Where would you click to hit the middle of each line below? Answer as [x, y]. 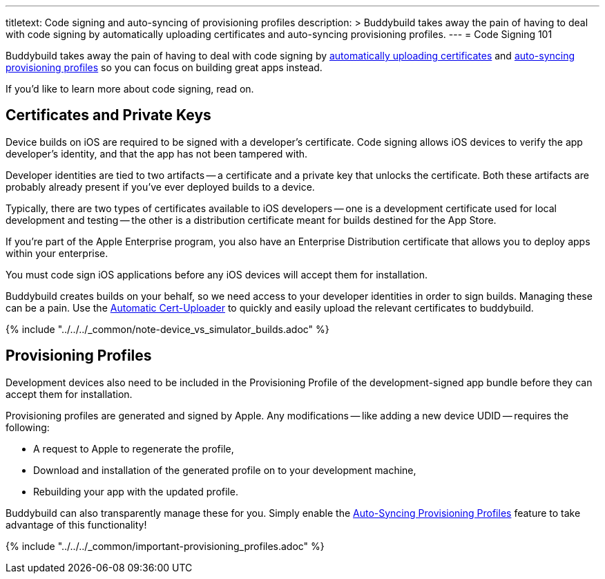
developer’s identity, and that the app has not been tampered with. [157, 153]
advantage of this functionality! [76, 524]
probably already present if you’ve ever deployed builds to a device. [160, 187]
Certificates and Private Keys [108, 115]
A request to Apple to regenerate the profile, [134, 448]
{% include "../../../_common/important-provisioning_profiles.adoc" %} [165, 546]
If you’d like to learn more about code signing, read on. [130, 89]
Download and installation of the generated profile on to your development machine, [225, 470]
